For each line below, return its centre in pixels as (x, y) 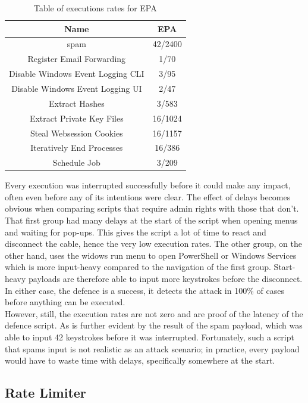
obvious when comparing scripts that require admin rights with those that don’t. (152, 208)
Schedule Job (76, 162)
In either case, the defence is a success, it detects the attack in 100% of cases (144, 290)
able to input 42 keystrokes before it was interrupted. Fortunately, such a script (150, 337)
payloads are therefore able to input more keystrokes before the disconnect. (166, 279)
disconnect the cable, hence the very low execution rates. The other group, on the (153, 244)
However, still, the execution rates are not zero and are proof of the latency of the (154, 313)
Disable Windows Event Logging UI (77, 88)
